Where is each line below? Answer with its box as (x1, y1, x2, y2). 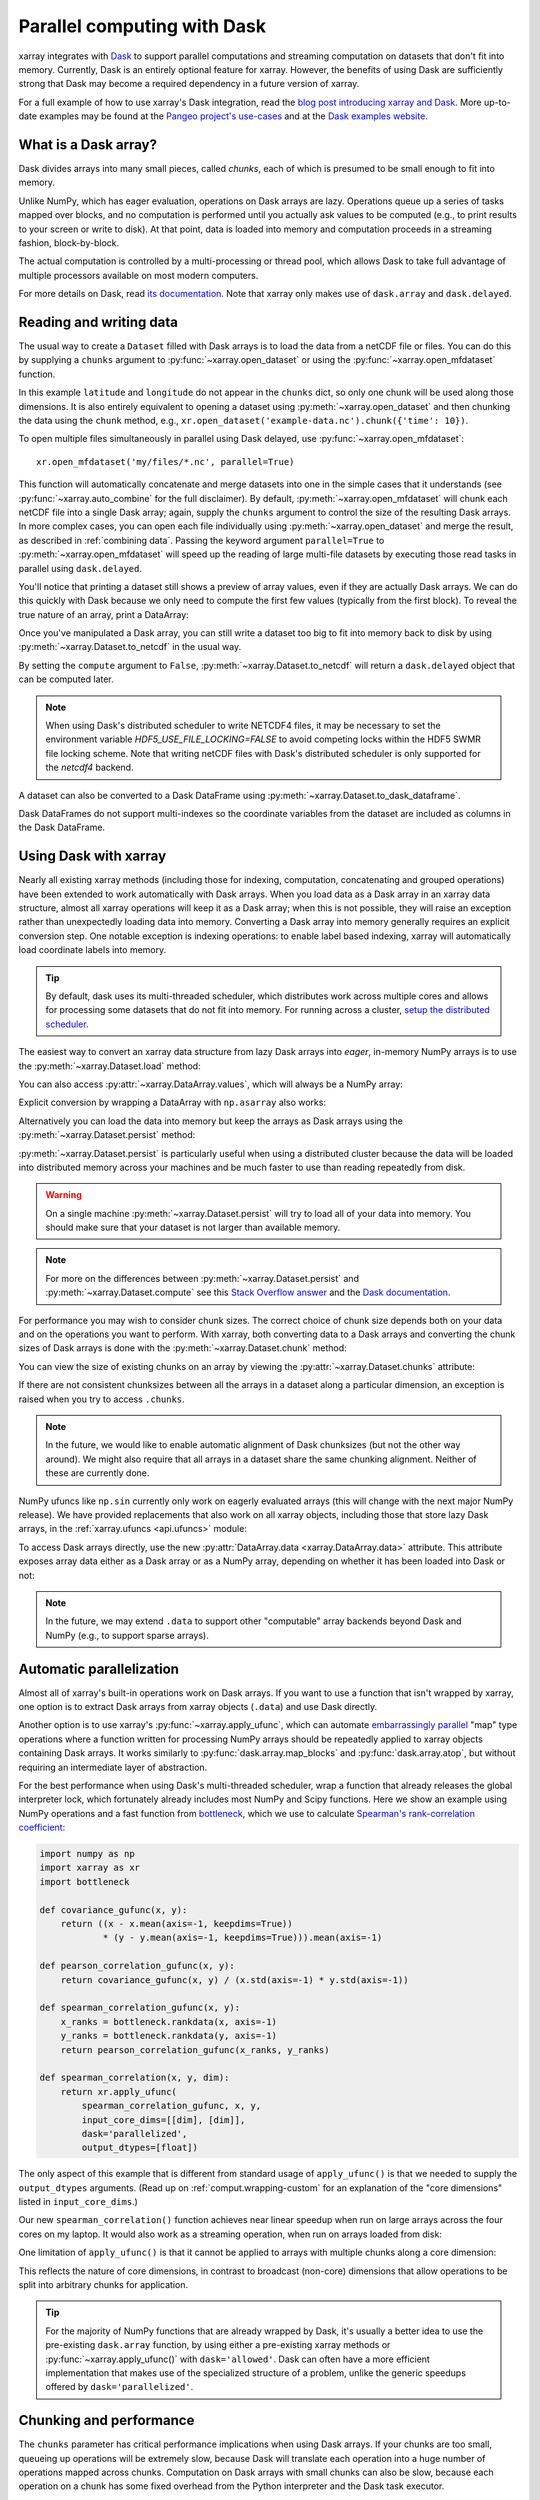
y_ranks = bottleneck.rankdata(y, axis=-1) (60, 2030, 277, 2042)
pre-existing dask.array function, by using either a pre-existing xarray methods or (45, 2339, 391, 2351)
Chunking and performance (18, 2412, 195, 2429)
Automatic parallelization (18, 1660, 180, 1677)
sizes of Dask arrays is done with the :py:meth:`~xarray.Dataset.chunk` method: (18, 1342, 347, 1354)
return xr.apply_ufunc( (60, 2086, 177, 2097)
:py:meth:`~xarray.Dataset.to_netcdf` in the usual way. (18, 641, 242, 653)
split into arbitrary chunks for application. (18, 2279, 189, 2291)
